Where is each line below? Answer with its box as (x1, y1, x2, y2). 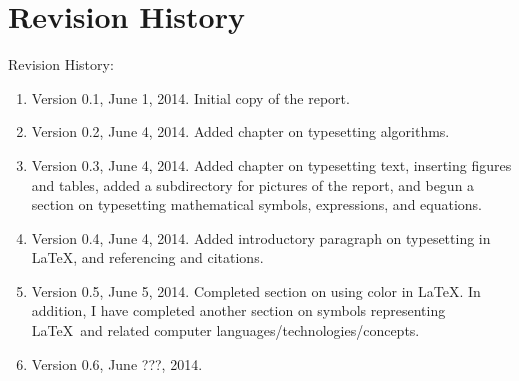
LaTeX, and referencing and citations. (31, 247, 264, 268)
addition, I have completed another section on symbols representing (31, 300, 446, 321)
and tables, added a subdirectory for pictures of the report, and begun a (31, 174, 475, 195)
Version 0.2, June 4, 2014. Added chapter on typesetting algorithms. (31, 121, 450, 142)
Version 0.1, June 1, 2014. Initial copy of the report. (31, 87, 350, 108)
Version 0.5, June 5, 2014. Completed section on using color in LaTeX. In (31, 280, 481, 301)
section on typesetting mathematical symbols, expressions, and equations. (31, 194, 482, 215)
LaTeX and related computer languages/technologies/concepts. (31, 320, 420, 341)
